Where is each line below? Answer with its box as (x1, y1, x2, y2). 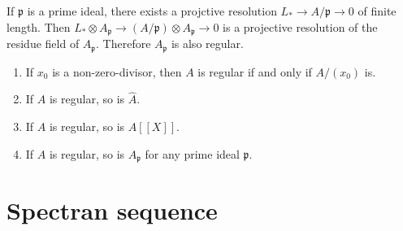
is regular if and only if (197, 63, 312, 80)
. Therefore (96, 35, 151, 52)
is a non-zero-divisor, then (52, 63, 182, 80)
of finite (357, 2, 396, 19)
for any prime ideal (145, 145, 240, 162)
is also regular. (171, 35, 244, 52)
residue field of (6, 35, 80, 52)
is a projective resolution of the (223, 18, 378, 35)
